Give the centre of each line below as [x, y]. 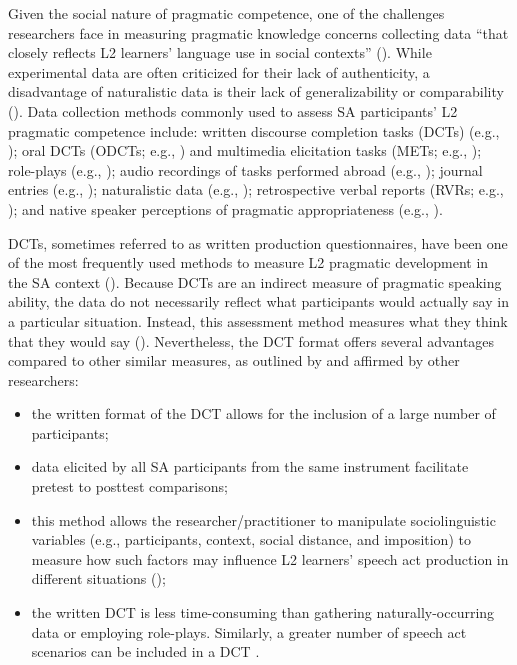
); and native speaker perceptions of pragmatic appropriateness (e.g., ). [225, 208]
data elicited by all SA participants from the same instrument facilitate [250, 466]
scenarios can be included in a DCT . [145, 651]
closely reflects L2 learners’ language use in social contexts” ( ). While [220, 52]
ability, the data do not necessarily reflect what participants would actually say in [258, 301]
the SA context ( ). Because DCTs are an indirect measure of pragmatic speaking [255, 281]
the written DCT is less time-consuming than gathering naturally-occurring [263, 612]
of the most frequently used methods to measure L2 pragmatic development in [248, 262]
